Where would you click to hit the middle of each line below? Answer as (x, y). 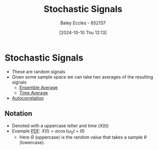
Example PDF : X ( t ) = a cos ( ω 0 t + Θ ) (48, 131)
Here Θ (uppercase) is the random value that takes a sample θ (83, 137)
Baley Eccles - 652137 (83, 23)
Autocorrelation (28, 98)
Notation (19, 113)
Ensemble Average (39, 87)
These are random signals (39, 72)
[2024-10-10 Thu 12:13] (83, 32)
